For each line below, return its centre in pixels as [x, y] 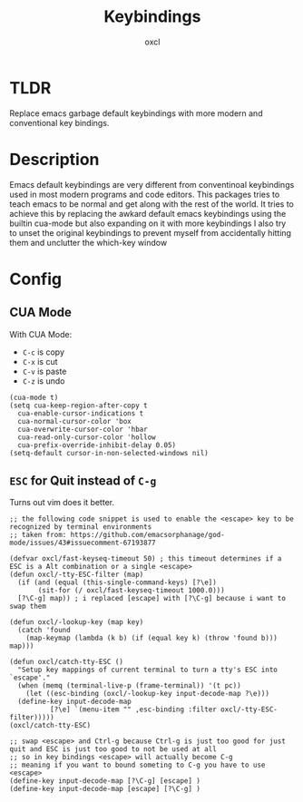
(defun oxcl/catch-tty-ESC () [67, 662]
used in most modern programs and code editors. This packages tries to [145, 194]
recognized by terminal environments [81, 527]
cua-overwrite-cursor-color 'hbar [83, 429]
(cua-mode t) [34, 397]
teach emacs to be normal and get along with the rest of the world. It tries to [152, 204]
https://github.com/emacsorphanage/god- [147, 535]
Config [35, 279]
